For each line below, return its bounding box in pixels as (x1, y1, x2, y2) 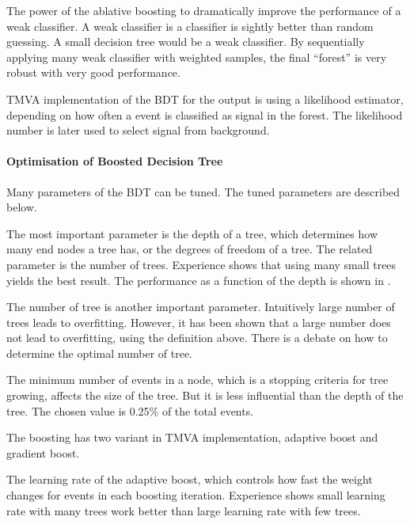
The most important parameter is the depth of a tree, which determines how (6, 225, 378, 241)
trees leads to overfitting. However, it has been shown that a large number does (6, 313, 391, 330)
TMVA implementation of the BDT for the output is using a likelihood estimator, (6, 90, 404, 107)
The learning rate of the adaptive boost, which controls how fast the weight (6, 471, 373, 488)
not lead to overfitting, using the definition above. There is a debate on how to (6, 329, 388, 346)
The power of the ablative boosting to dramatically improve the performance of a (6, 2, 401, 18)
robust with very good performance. (6, 64, 180, 81)
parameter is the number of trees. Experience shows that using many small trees (6, 256, 397, 272)
